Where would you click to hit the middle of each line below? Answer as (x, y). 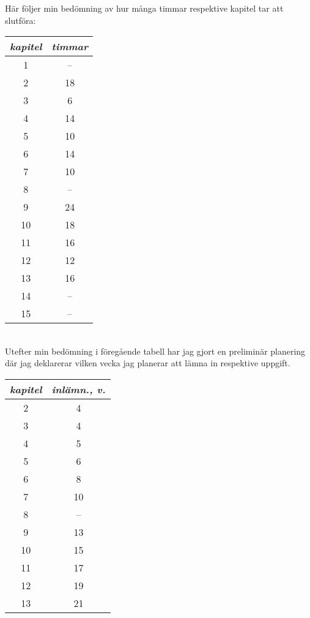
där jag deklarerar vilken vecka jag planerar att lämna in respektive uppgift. (148, 363)
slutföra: (20, 20)
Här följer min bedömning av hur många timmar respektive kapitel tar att (144, 8)
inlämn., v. (79, 389)
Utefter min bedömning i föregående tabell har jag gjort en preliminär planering (155, 351)
